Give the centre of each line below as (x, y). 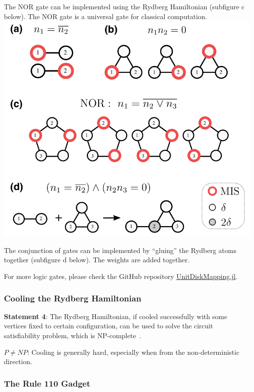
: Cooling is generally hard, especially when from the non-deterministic (133, 352)
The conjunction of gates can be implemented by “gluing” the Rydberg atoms (120, 250)
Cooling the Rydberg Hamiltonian (73, 298)
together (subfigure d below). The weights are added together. (97, 260)
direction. (18, 361)
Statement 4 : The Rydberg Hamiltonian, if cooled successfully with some (116, 316)
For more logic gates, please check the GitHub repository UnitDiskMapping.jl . (121, 276)
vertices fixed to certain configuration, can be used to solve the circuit (109, 326)
